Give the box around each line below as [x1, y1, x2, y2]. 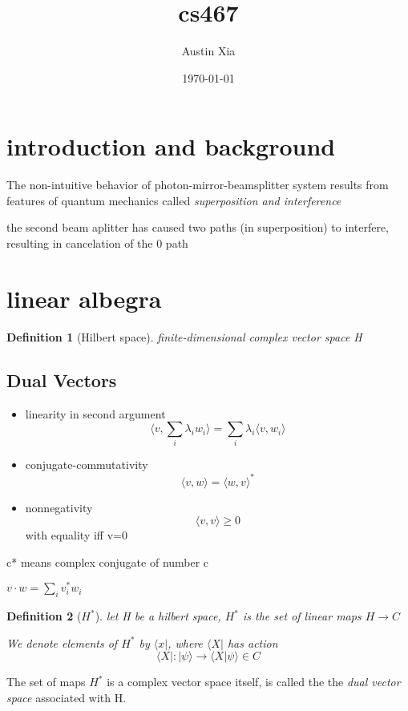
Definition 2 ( [6, 608, 82, 624]
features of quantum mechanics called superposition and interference [6, 192, 341, 208]
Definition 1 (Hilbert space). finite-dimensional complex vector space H [6, 328, 362, 345]
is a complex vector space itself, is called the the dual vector [107, 673, 401, 690]
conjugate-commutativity [25, 456, 148, 473]
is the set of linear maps [243, 608, 362, 624]
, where [168, 634, 203, 651]
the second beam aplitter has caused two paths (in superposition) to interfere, [6, 219, 390, 236]
